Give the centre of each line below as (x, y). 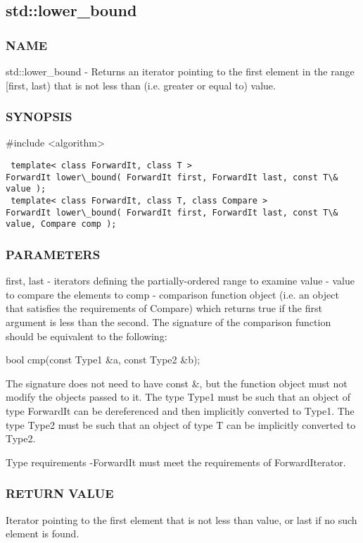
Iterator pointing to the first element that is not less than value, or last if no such (181, 519)
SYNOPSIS (39, 117)
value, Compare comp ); (61, 224)
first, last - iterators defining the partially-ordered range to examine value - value (180, 281)
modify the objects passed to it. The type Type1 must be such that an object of (178, 397)
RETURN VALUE (60, 493)
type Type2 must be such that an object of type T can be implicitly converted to (181, 424)
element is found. (43, 533)
